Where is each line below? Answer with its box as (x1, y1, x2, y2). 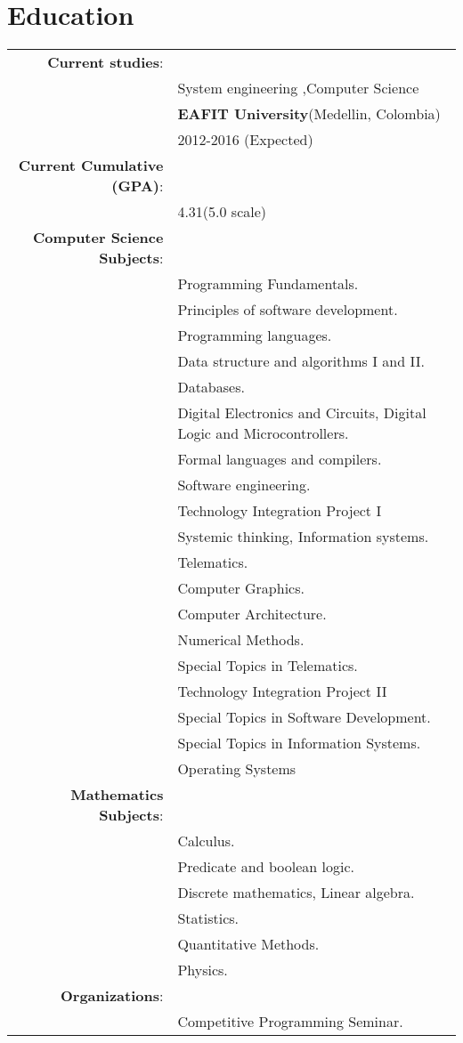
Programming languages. (177, 325, 332, 346)
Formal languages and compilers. (177, 449, 382, 470)
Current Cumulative (18, 155, 164, 176)
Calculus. (177, 830, 235, 852)
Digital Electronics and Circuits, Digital (177, 402, 426, 424)
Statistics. (177, 908, 240, 929)
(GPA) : (111, 175, 164, 197)
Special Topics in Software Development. (177, 707, 431, 728)
